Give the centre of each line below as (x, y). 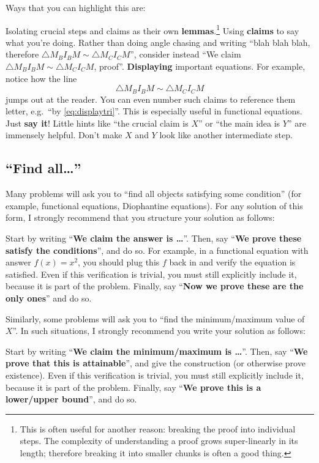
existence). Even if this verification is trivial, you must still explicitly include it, (155, 375)
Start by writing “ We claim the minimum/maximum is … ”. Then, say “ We (157, 351)
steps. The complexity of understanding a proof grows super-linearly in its (159, 441)
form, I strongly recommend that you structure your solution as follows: (140, 217)
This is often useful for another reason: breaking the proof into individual (158, 428)
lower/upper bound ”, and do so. (71, 399)
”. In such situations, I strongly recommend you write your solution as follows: (159, 331)
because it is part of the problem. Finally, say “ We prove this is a (133, 387)
